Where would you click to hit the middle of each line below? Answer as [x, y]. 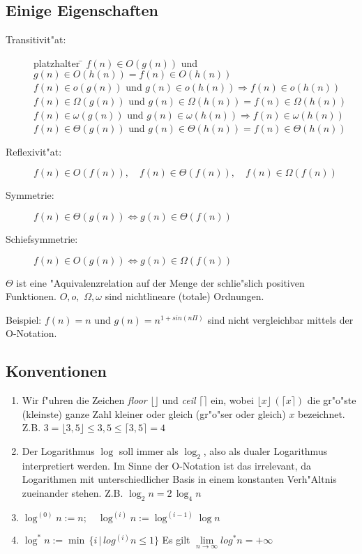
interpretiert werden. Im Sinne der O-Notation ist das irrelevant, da [167, 465]
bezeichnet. [322, 413]
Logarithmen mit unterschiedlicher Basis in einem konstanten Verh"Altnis [179, 479]
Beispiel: [24, 319]
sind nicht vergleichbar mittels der [280, 319]
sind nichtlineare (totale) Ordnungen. [184, 296]
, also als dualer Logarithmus [265, 450]
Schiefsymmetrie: [42, 238]
